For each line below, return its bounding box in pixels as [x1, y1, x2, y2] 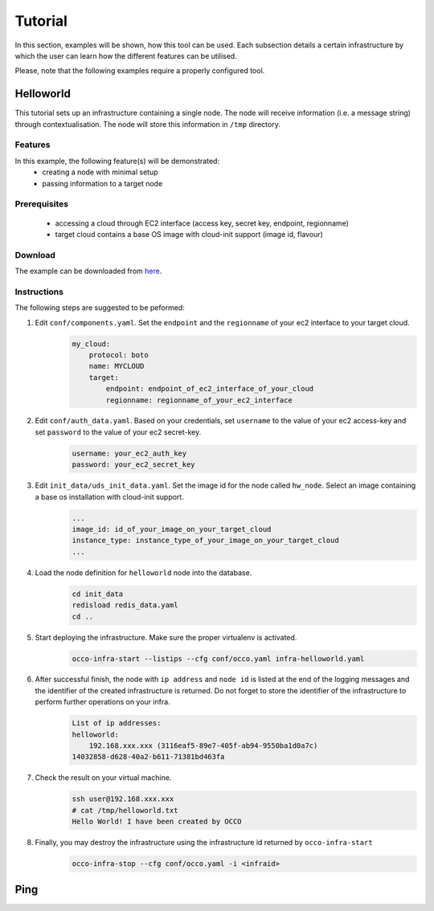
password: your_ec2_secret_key [72, 460, 196, 469]
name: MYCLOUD [88, 362, 145, 371]
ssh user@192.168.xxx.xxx [72, 795, 174, 803]
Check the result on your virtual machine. [35, 773, 172, 782]
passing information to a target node [42, 178, 163, 188]
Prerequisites [14, 198, 68, 210]
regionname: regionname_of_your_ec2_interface [105, 395, 293, 405]
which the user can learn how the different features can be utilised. [14, 51, 237, 60]
